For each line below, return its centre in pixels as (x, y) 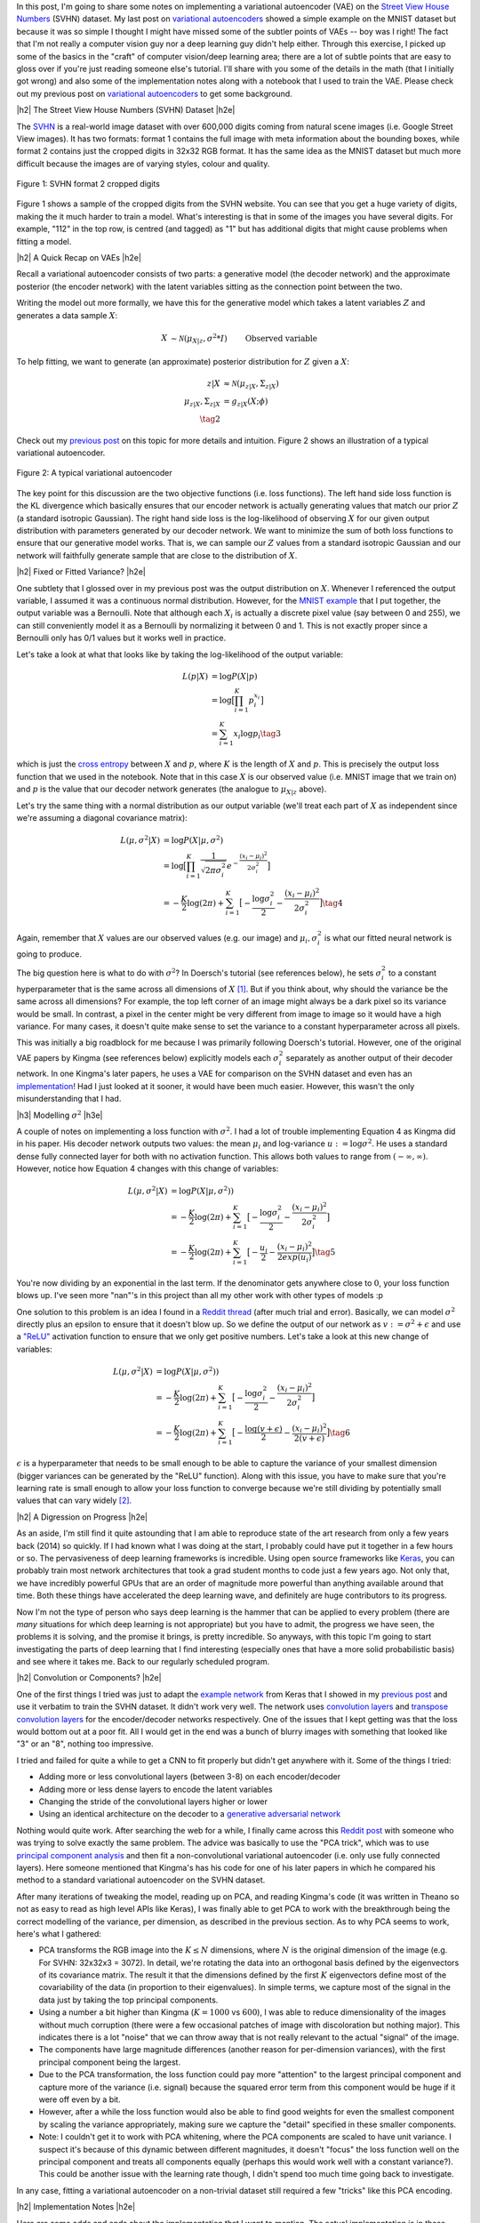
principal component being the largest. (110, 2062)
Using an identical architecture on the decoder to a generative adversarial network (190, 1814)
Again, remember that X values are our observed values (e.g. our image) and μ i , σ (167, 939)
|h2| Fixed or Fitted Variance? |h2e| (81, 572)
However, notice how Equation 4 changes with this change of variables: (148, 1168)
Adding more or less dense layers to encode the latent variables (156, 1789)
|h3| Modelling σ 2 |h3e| (60, 1114)
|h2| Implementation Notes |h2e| (76, 2207)
